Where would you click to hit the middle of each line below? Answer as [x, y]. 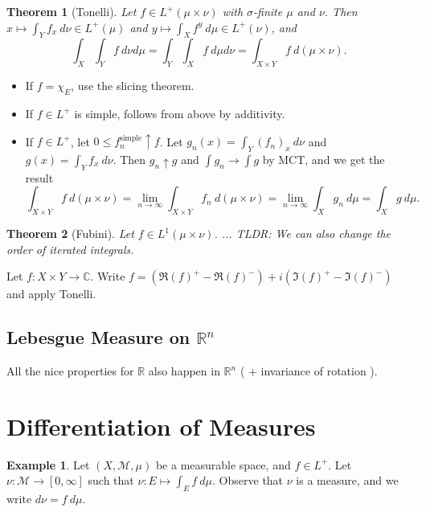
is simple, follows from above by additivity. [180, 113]
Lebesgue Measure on [98, 337]
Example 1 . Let [48, 464]
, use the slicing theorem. [133, 86]
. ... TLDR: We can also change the [303, 233]
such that [111, 480]
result [39, 177]
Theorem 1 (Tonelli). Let [72, 11]
